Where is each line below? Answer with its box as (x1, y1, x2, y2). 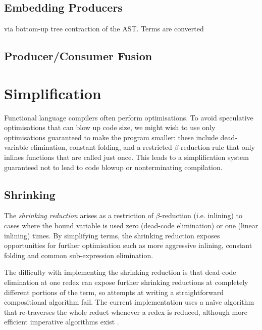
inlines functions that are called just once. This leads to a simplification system (4, 152, 249, 162)
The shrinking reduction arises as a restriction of (4, 210, 153, 221)
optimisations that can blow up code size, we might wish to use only (4, 122, 216, 133)
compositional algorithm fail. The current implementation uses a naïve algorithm (4, 297, 254, 307)
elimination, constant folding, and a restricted (30, 142, 172, 152)
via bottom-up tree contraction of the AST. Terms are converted (4, 23, 204, 34)
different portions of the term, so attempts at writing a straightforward (4, 286, 224, 297)
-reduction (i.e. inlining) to (160, 210, 242, 221)
